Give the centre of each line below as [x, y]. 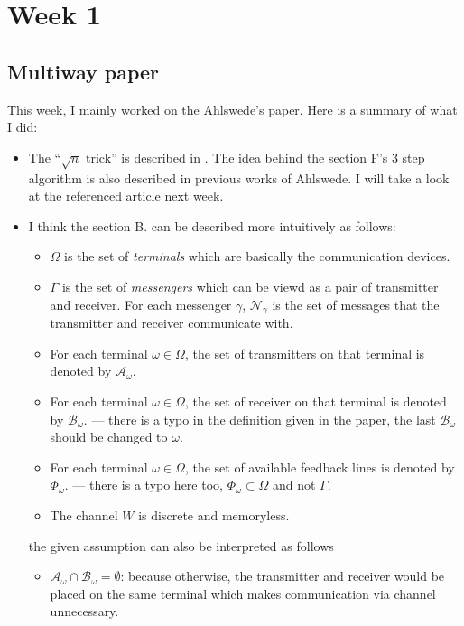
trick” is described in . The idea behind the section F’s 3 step [255, 157]
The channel [84, 515]
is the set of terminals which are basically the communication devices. [257, 256]
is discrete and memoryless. [214, 515]
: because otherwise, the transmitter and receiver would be [283, 576]
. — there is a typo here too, [144, 485]
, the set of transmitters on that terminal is [305, 353]
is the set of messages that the [356, 304]
